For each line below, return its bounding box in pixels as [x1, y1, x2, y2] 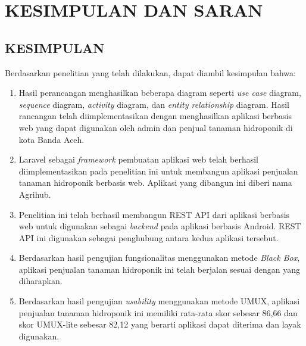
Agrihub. [18, 188, 51, 200]
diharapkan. [18, 275, 63, 287]
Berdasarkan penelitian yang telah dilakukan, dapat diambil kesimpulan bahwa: [5, 66, 296, 79]
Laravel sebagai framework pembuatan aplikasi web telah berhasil [18, 153, 258, 166]
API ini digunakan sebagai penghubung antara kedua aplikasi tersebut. [18, 231, 279, 244]
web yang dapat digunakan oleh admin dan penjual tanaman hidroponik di [18, 121, 293, 133]
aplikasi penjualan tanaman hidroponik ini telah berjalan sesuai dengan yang [18, 263, 300, 275]
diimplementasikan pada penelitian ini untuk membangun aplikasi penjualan [18, 164, 298, 177]
